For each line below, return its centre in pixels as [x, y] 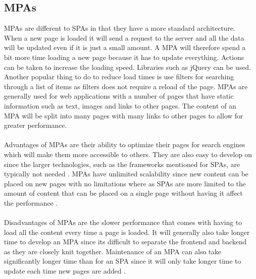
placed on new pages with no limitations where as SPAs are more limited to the [125, 183]
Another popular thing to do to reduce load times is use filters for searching [119, 77]
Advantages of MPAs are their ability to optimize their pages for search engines [125, 144]
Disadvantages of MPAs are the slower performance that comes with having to [123, 222]
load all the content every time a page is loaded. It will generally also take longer [127, 232]
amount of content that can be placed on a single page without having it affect [124, 193]
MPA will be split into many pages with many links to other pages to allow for [124, 115]
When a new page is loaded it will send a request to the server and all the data [124, 37]
